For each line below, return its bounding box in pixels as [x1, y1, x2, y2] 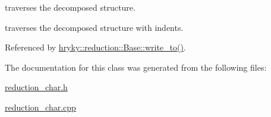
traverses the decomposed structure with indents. [5, 21, 184, 33]
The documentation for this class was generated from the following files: [5, 61, 267, 73]
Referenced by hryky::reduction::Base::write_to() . [5, 41, 186, 53]
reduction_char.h [5, 81, 68, 93]
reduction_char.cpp [5, 100, 76, 113]
